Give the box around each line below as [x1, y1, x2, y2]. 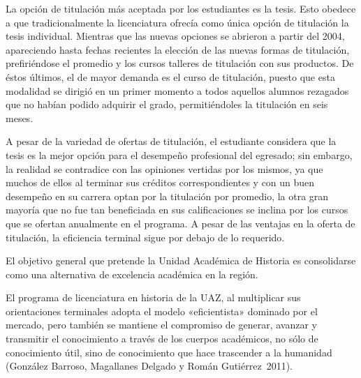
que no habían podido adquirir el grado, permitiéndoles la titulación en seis [6, 97, 328, 112]
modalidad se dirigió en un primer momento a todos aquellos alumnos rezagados [6, 83, 349, 98]
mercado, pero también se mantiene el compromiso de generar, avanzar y [6, 317, 317, 332]
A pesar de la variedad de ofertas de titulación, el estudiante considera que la [6, 134, 337, 149]
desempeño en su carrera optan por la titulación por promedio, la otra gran [6, 188, 329, 203]
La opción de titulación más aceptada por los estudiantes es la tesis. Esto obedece [6, 1, 356, 15]
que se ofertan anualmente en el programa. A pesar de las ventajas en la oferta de [6, 216, 355, 230]
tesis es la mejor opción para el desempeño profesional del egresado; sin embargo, [6, 147, 353, 162]
